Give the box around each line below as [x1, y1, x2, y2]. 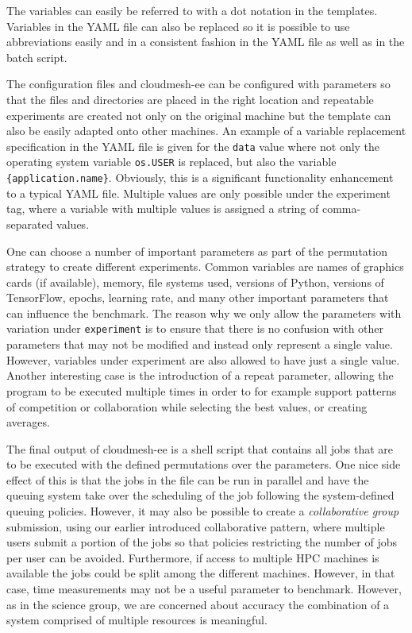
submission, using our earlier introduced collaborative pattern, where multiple [6, 518, 385, 535]
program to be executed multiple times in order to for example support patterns [6, 382, 397, 399]
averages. [6, 414, 50, 430]
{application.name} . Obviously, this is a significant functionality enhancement [6, 169, 394, 186]
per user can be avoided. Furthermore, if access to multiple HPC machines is [6, 549, 379, 565]
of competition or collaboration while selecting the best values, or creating [6, 398, 368, 415]
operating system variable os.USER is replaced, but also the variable [6, 153, 337, 170]
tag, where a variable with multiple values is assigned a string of [6, 200, 319, 217]
